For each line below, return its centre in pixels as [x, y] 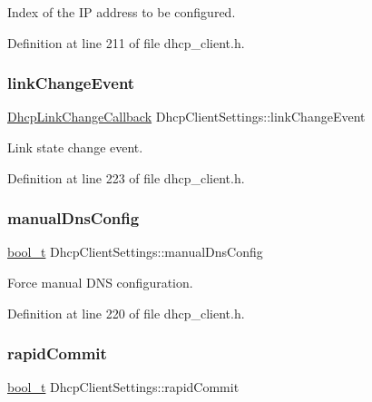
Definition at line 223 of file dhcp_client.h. [126, 177]
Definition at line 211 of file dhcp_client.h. [126, 42]
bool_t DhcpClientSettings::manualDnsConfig [135, 252]
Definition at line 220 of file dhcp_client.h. [126, 313]
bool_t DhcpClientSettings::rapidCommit [123, 387]
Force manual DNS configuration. [100, 282]
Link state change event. [75, 147]
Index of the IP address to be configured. [122, 12]
